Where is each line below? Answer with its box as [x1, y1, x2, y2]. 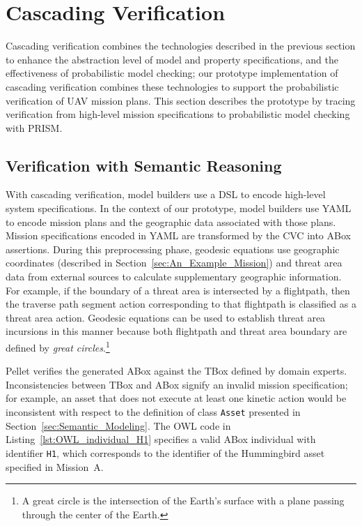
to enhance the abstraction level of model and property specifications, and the [6, 52, 338, 66]
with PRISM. [6, 120, 63, 135]
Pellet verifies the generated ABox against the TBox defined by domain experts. [6, 363, 347, 378]
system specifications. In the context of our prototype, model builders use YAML [6, 201, 352, 216]
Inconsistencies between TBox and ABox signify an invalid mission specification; [6, 377, 348, 391]
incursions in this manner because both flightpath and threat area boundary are [6, 324, 347, 338]
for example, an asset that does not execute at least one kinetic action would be [6, 391, 347, 405]
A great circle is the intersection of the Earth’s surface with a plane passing [22, 493, 345, 508]
